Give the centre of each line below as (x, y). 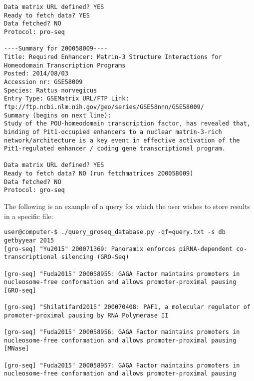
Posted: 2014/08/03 (36, 74)
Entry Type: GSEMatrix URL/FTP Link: (67, 99)
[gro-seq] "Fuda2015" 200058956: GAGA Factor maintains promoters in (122, 332)
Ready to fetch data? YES (47, 15)
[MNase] (17, 349)
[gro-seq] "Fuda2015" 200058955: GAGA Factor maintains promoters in (122, 274)
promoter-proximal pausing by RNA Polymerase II (86, 315)
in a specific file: (29, 216)
